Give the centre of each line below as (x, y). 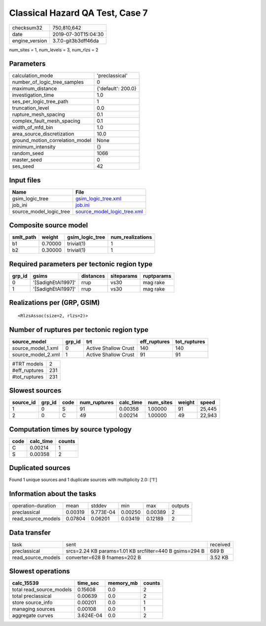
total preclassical (32, 596)
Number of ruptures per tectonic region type (79, 330)
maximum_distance (34, 89)
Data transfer (30, 533)
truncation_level (31, 108)
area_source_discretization (43, 134)
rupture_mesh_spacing (38, 114)
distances (93, 276)
